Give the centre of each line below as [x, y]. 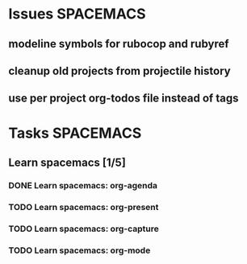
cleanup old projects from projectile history [120, 70]
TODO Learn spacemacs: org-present [84, 207]
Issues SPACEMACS [77, 14]
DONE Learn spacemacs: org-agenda [83, 185]
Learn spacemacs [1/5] [67, 162]
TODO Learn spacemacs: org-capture [84, 229]
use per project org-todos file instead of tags [123, 99]
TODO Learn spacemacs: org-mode [80, 250]
